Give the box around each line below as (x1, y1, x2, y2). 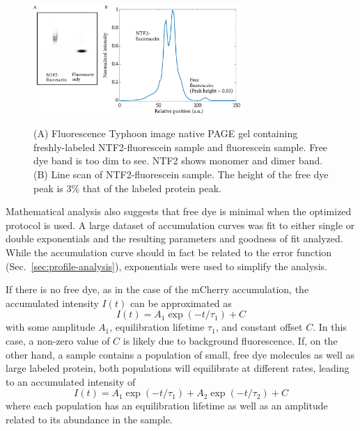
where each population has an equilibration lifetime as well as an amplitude (6, 398, 328, 413)
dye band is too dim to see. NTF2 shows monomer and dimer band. (33, 153, 323, 168)
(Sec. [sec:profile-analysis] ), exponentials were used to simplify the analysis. (6, 258, 327, 273)
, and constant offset (215, 320, 303, 334)
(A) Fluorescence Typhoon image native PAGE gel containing (33, 126, 298, 141)
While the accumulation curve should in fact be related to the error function (6, 244, 332, 259)
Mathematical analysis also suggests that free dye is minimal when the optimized (6, 204, 352, 219)
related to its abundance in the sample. (6, 412, 173, 426)
